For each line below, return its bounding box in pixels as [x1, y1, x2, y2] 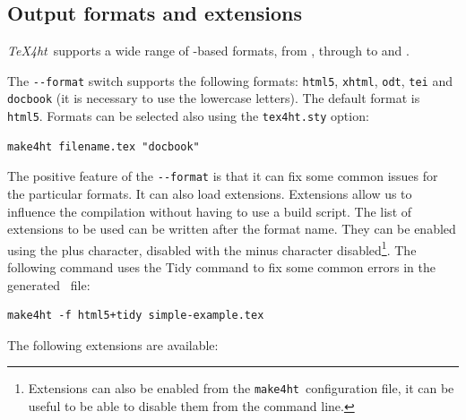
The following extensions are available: [7, 335, 219, 354]
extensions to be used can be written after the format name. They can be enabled [7, 219, 456, 238]
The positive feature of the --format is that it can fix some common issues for [7, 167, 438, 185]
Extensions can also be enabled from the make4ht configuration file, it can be [28, 379, 454, 398]
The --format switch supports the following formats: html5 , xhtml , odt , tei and [7, 71, 453, 90]
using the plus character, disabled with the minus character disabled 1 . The [7, 237, 417, 259]
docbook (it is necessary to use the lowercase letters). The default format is [7, 89, 420, 107]
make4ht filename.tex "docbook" [7, 140, 200, 153]
